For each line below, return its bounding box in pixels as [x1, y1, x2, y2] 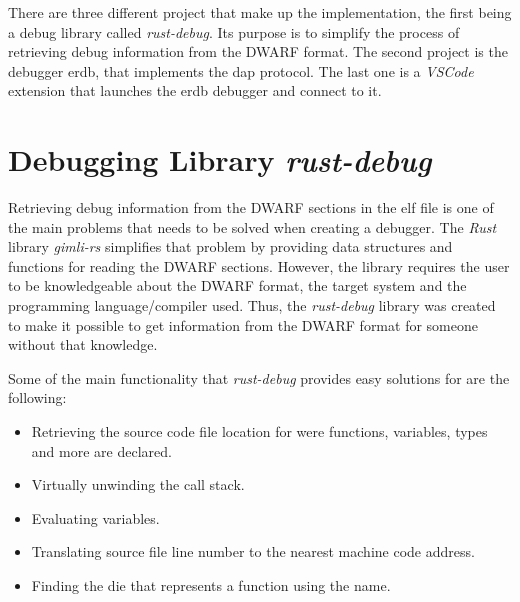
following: [8, 387, 67, 408]
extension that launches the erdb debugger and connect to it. [8, 80, 382, 101]
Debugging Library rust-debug [8, 139, 432, 181]
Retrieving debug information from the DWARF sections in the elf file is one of [8, 197, 494, 218]
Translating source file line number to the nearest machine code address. [31, 541, 475, 562]
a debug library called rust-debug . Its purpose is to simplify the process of [8, 21, 460, 42]
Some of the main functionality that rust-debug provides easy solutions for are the [8, 367, 510, 388]
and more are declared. [31, 440, 172, 461]
